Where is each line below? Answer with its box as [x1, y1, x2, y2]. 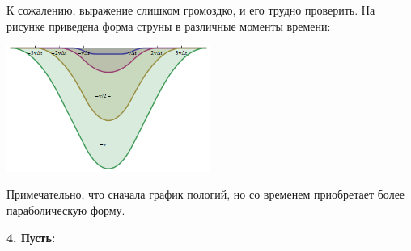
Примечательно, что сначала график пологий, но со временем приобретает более [6, 186, 405, 203]
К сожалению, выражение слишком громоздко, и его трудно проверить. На [6, 2, 375, 18]
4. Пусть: [6, 228, 56, 245]
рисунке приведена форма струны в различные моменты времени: [6, 17, 331, 34]
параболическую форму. [6, 201, 125, 218]
